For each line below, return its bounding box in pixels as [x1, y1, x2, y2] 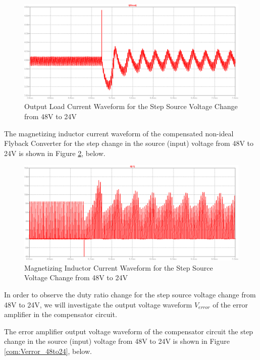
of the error [213, 299, 248, 310]
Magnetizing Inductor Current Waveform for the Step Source [24, 262, 213, 273]
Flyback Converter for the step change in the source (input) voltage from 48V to [4, 138, 254, 148]
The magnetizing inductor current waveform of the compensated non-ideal [4, 128, 234, 138]
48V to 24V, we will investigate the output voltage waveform [4, 299, 192, 310]
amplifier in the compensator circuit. [4, 309, 117, 320]
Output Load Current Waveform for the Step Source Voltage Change [24, 101, 238, 112]
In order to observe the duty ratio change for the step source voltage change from [4, 289, 256, 299]
